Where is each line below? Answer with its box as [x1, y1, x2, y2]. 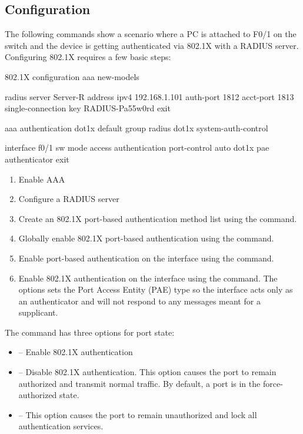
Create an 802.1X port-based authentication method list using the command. [18, 212, 297, 224]
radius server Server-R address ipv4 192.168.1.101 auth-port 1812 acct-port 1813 [5, 90, 294, 102]
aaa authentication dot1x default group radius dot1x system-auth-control [5, 121, 268, 134]
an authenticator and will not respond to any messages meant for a [18, 294, 261, 307]
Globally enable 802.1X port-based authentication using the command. [18, 232, 274, 244]
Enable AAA [18, 173, 65, 185]
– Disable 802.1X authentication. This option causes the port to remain [18, 366, 277, 378]
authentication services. [18, 420, 104, 432]
